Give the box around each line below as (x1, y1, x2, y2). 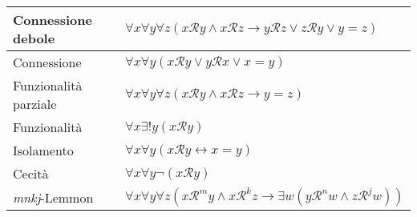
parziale (13, 94, 57, 113)
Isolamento (13, 141, 74, 159)
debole (13, 29, 55, 47)
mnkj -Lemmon (13, 187, 94, 207)
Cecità (13, 164, 49, 183)
